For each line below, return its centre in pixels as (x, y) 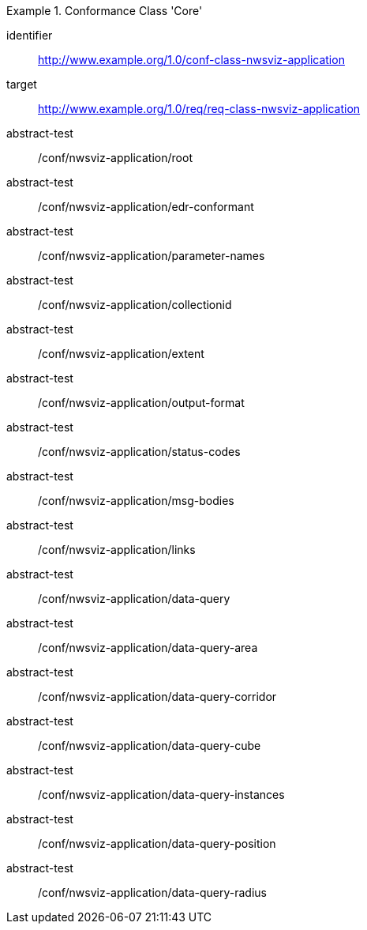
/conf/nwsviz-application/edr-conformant (146, 207)
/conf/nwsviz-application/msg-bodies (136, 501)
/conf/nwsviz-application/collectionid (135, 305)
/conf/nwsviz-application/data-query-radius (152, 892)
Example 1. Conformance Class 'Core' (105, 11)
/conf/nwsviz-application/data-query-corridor (157, 697)
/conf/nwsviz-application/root (115, 158)
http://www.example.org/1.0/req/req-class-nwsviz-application (199, 109)
